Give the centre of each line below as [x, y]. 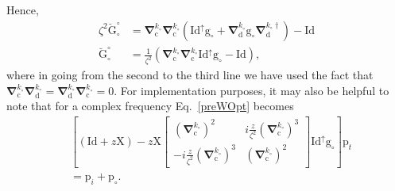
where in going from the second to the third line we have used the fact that [190, 75]
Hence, [23, 10]
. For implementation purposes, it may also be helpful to [252, 90]
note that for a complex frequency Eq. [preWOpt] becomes [150, 106]
